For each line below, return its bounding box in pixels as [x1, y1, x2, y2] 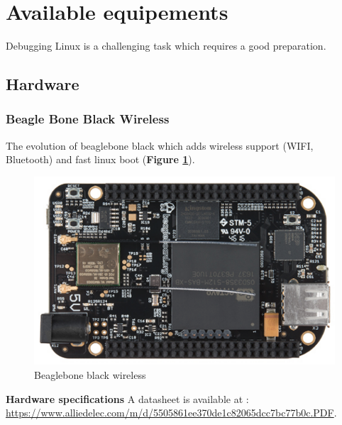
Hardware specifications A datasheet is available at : [6, 391, 249, 406]
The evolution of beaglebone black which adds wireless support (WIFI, [6, 138, 314, 153]
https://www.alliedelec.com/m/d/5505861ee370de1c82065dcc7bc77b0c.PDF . [6, 405, 337, 420]
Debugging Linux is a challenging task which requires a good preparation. [6, 38, 326, 53]
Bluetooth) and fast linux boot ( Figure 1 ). [6, 152, 195, 167]
